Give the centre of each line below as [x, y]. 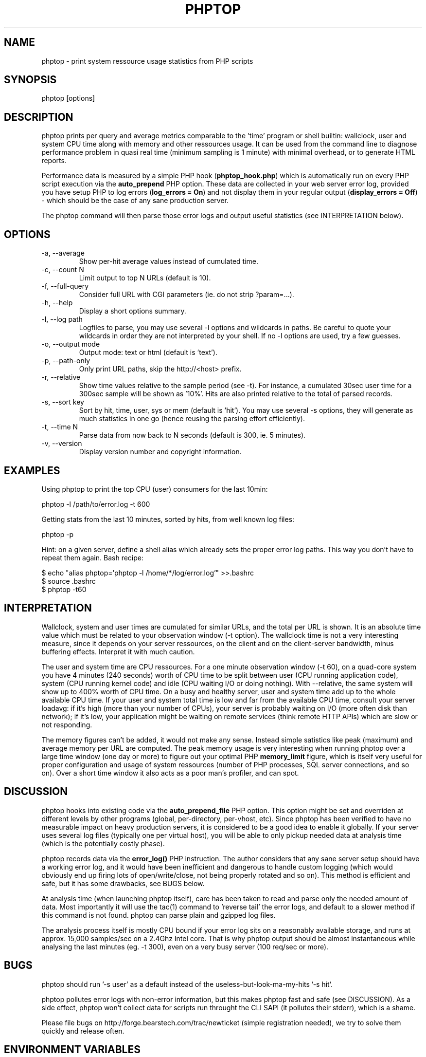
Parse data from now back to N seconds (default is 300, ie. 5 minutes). [192, 435]
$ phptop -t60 [64, 589]
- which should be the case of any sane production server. [135, 201]
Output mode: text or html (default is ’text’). [148, 352]
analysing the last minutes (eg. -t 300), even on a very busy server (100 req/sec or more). [185, 946]
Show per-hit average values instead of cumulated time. [169, 261]
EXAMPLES [32, 470]
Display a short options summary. [133, 311]
